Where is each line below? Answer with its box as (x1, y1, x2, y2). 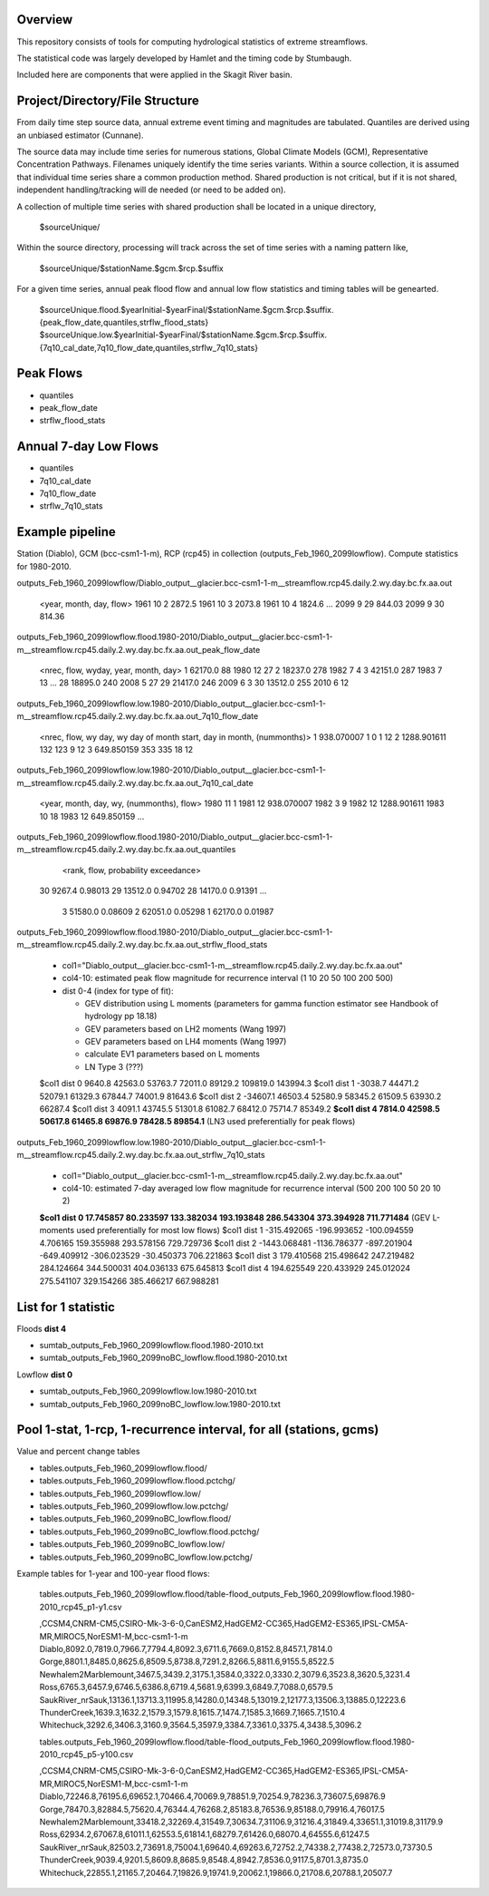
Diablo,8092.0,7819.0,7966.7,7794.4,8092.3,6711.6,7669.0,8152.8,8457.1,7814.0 (39, 1643, 333, 1654)
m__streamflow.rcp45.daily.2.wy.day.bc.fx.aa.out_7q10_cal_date (16, 777, 254, 788)
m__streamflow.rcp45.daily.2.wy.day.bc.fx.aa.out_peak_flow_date (16, 644, 261, 655)
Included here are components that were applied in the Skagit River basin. (16, 69, 293, 81)
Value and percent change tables (16, 1446, 140, 1457)
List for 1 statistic (16, 1299, 115, 1315)
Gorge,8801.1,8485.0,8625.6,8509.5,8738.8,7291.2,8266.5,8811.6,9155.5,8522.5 (39, 1656, 335, 1668)
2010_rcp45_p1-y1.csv (39, 1601, 122, 1612)
